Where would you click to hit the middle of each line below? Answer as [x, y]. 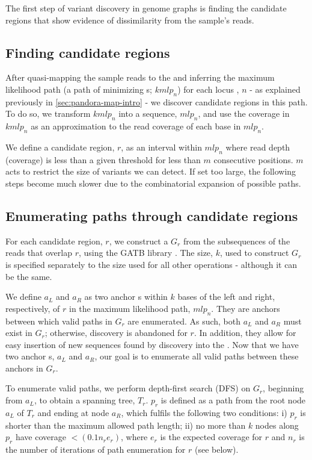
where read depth [258, 147]
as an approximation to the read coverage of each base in [136, 126]
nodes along [277, 425]
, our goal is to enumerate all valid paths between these [197, 356]
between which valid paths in [59, 321]
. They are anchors [246, 308]
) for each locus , [208, 89]
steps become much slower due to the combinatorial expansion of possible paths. [153, 183]
